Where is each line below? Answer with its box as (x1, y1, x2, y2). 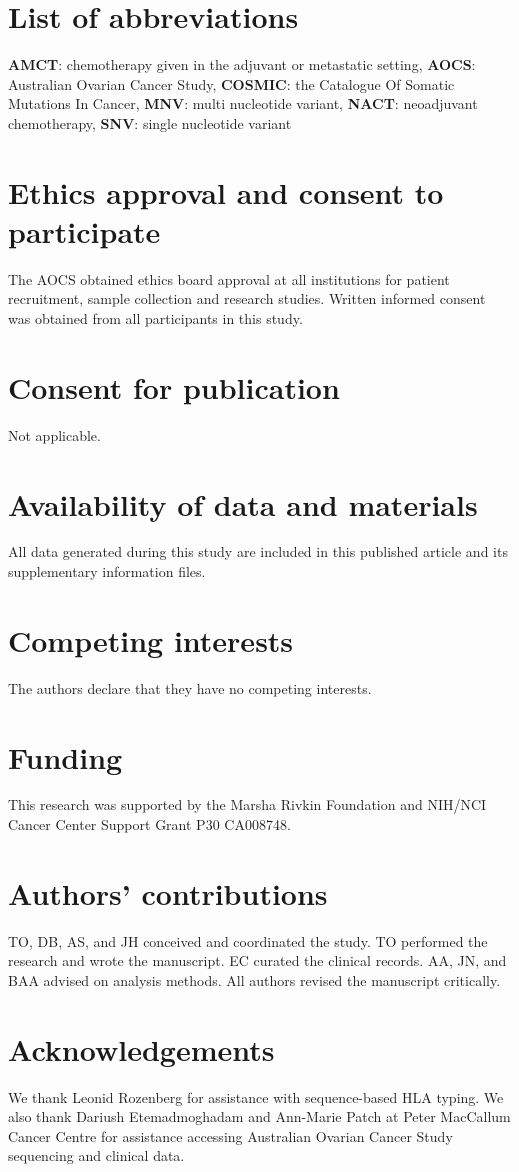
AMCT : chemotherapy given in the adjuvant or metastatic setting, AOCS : (8, 54, 476, 75)
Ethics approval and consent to (8, 171, 444, 212)
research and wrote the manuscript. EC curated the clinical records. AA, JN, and (8, 950, 507, 971)
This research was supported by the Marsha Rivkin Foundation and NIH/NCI (8, 794, 487, 815)
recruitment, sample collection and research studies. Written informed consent (8, 288, 486, 309)
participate (8, 210, 161, 251)
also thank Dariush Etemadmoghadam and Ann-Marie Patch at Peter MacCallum (8, 1106, 511, 1127)
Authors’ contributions (8, 872, 328, 913)
